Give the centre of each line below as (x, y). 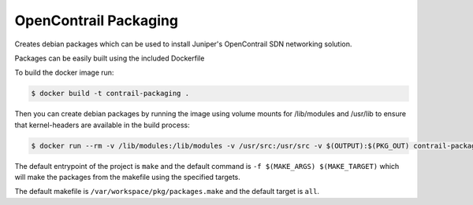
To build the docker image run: (64, 73)
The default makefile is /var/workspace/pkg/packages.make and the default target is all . (167, 192)
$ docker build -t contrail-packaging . (110, 93)
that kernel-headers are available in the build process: (102, 125)
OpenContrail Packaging (97, 20)
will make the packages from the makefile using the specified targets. (127, 178)
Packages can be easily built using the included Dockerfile (110, 58)
